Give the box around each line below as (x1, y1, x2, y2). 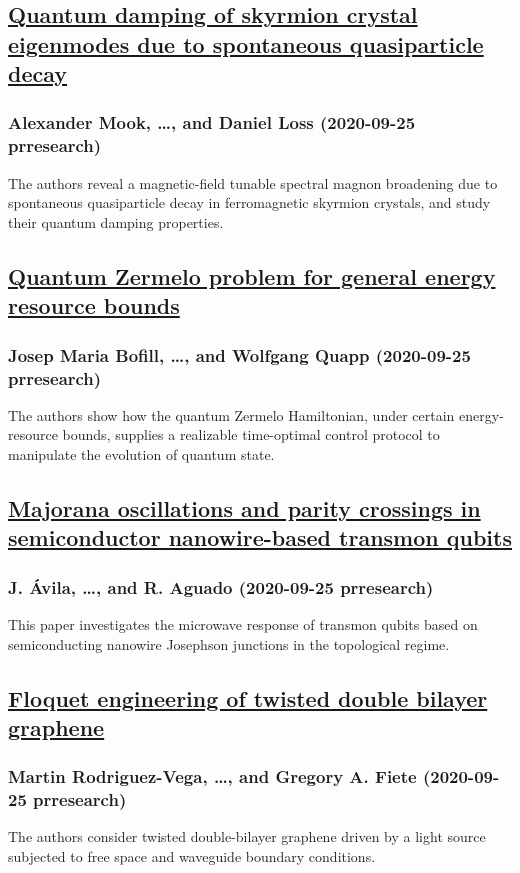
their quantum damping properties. (8, 211, 224, 232)
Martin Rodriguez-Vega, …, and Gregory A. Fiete (8, 764, 417, 789)
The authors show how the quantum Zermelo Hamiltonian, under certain (8, 404, 455, 425)
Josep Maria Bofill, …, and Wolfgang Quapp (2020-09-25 (8, 342, 471, 367)
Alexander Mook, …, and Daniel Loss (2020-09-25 (8, 110, 416, 135)
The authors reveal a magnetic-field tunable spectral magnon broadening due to (8, 172, 498, 193)
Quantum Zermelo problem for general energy (8, 260, 496, 291)
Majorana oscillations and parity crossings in (8, 492, 481, 523)
